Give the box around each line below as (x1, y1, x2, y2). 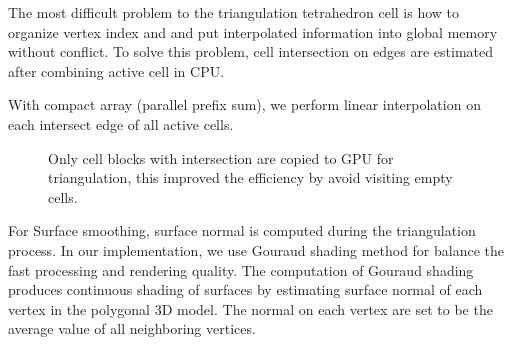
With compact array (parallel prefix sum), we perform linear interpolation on (8, 94, 481, 115)
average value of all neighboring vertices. (8, 318, 256, 339)
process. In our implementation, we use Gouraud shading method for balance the (8, 239, 505, 260)
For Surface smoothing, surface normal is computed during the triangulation (8, 220, 476, 241)
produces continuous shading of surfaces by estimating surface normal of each (8, 279, 483, 300)
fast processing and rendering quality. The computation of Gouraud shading (8, 259, 474, 280)
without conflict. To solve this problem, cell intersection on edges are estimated (8, 41, 494, 62)
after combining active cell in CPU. (8, 60, 225, 81)
